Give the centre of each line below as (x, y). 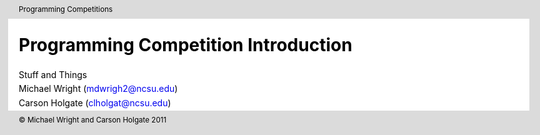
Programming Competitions (66, 9)
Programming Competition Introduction (185, 45)
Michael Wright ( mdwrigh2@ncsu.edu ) (98, 89)
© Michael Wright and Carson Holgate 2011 (92, 120)
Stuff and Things (53, 74)
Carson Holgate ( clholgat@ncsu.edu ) (95, 102)
